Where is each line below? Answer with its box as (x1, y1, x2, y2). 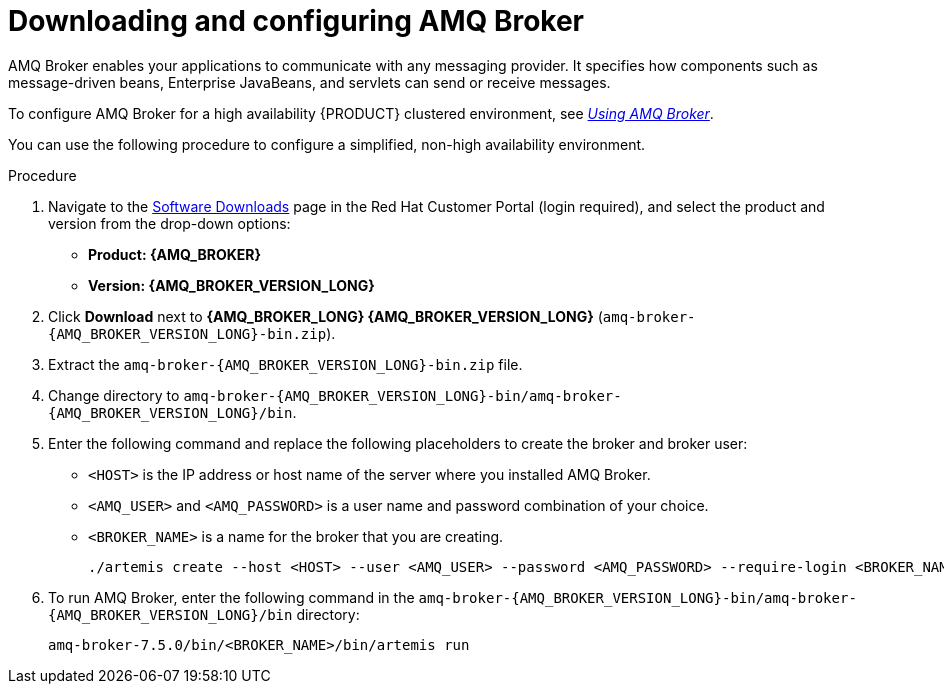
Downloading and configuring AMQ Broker (8, 4, 585, 38)
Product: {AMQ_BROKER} (88, 245, 262, 263)
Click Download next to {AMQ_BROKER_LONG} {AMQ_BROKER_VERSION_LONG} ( (48, 307, 603, 325)
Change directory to (48, 386, 180, 404)
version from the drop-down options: (48, 214, 291, 232)
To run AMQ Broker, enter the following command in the (48, 588, 415, 606)
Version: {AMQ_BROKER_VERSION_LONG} (88, 276, 375, 294)
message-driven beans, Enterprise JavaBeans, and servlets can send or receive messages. (8, 73, 611, 91)
